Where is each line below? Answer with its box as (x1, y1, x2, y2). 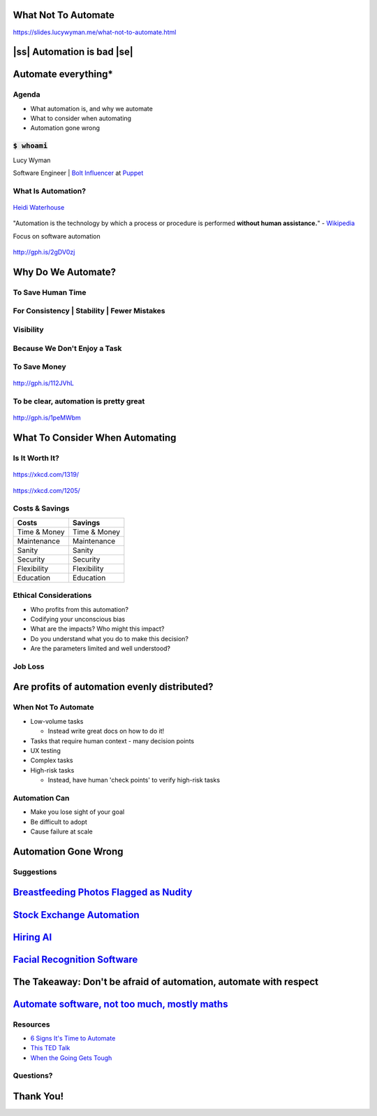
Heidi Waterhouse (13, 203, 65, 211)
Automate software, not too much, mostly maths (13, 998, 228, 1010)
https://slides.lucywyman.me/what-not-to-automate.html (13, 28, 177, 36)
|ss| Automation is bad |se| (13, 46, 134, 58)
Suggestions (13, 867, 57, 877)
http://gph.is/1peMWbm (13, 413, 82, 422)
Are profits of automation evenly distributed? (13, 681, 214, 693)
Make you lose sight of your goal (30, 808, 125, 816)
